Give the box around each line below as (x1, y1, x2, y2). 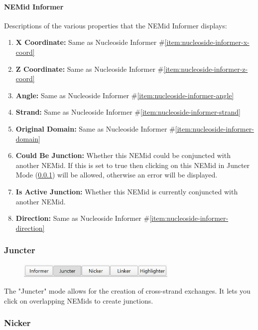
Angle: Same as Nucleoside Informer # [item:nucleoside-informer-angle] (15, 90, 234, 100)
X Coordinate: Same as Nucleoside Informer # (15, 37, 165, 47)
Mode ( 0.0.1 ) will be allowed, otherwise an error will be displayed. (15, 169, 218, 180)
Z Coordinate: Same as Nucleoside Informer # (15, 63, 164, 74)
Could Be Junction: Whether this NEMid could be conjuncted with (15, 150, 231, 161)
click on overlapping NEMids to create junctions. (4, 295, 153, 306)
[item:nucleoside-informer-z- (163, 63, 248, 74)
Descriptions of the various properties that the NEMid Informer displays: (4, 20, 227, 30)
